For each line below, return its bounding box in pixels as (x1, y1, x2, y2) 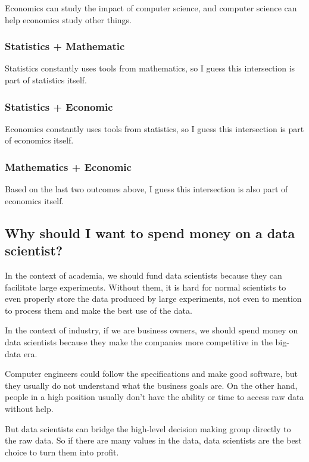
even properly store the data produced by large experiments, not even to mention (5, 292, 302, 305)
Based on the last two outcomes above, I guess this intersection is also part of (5, 183, 288, 195)
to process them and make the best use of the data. (5, 304, 192, 316)
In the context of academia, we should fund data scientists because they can (5, 269, 282, 281)
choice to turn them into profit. (5, 445, 119, 458)
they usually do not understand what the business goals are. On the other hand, (5, 379, 298, 391)
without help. (5, 402, 54, 414)
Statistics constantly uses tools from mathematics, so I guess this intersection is (5, 62, 295, 74)
